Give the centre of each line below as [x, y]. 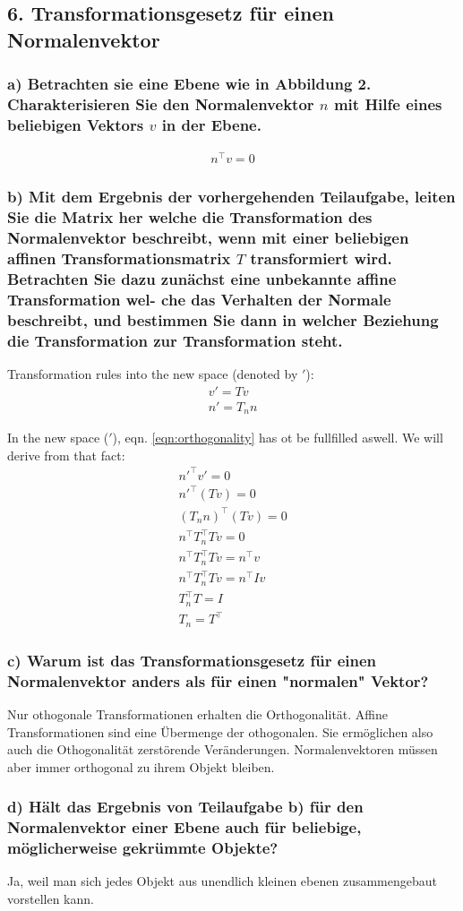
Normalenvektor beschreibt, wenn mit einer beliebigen [208, 238]
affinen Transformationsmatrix [119, 258]
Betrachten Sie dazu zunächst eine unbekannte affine [202, 278]
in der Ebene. [211, 124]
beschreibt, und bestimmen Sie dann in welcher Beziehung [223, 319]
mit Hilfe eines [388, 104]
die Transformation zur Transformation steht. [175, 340]
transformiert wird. [321, 258]
